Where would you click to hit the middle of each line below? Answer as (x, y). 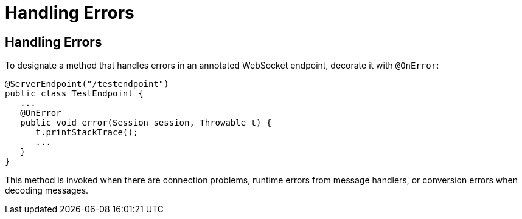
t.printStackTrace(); (87, 133)
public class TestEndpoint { (74, 94)
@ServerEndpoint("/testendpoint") (87, 84)
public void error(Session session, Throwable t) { (146, 123)
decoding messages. (47, 190)
